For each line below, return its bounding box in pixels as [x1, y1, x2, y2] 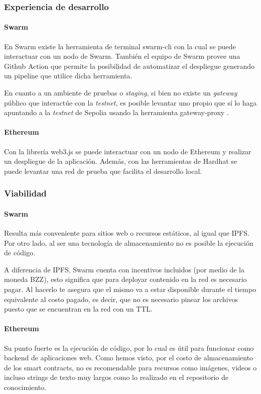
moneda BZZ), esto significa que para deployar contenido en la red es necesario [4, 274, 247, 284]
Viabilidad [4, 187, 47, 200]
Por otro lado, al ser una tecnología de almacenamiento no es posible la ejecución [4, 237, 253, 248]
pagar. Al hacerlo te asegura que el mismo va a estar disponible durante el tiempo [4, 283, 256, 294]
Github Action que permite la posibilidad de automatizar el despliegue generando [4, 60, 254, 71]
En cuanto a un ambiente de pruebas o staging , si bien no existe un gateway [4, 87, 237, 98]
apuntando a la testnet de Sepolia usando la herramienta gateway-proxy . [4, 107, 229, 118]
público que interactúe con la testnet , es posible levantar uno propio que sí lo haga [4, 97, 257, 108]
